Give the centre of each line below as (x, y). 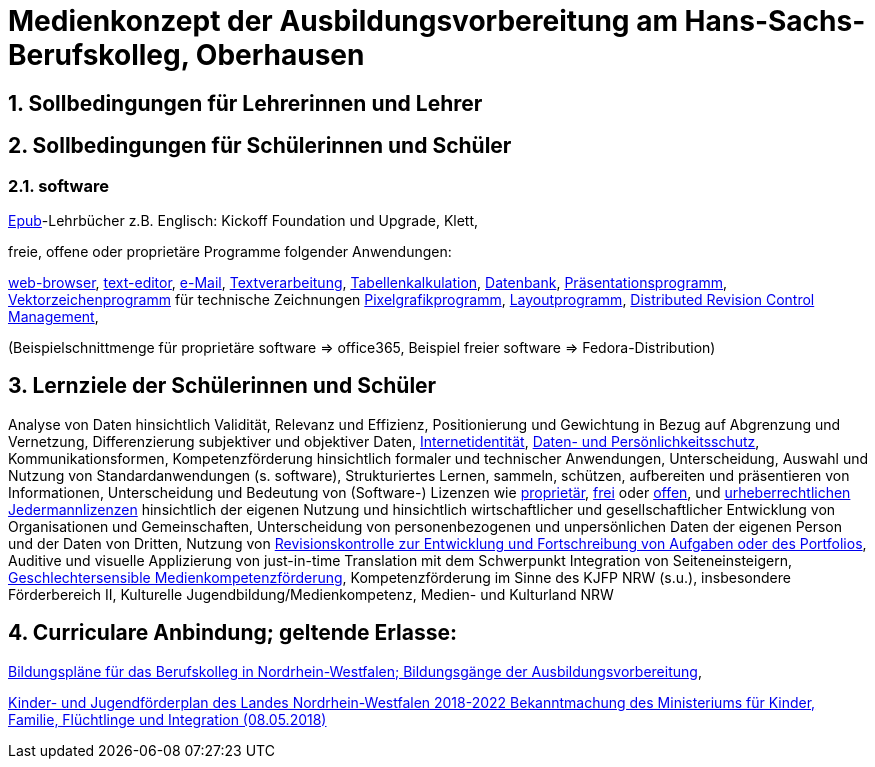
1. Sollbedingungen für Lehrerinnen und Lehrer (245, 103)
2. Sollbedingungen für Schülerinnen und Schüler (260, 146)
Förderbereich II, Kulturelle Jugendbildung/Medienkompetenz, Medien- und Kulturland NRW (311, 594)
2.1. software (58, 185)
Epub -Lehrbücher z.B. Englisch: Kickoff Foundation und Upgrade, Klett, (243, 220)
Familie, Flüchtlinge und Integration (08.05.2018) (167, 719)
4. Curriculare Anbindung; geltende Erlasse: (233, 633)
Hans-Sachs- (775, 21)
